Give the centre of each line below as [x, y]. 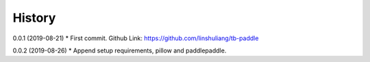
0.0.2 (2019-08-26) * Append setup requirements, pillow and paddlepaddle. [120, 50]
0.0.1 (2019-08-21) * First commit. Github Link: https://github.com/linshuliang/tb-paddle [136, 38]
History [34, 18]
